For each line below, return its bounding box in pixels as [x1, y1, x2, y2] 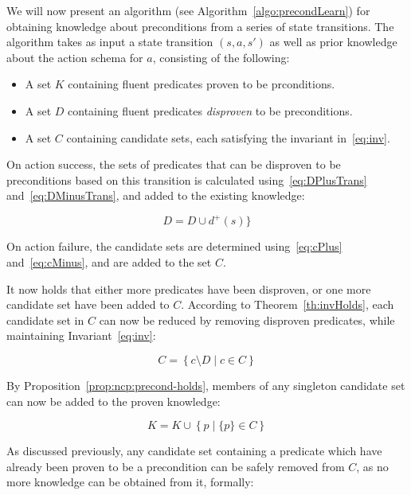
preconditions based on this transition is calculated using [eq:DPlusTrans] [6, 171, 367, 188]
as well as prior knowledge [269, 33, 397, 50]
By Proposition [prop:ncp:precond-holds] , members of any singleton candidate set [6, 377, 405, 393]
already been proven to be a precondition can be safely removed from [6, 458, 345, 474]
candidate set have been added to [6, 296, 170, 313]
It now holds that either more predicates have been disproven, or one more [6, 280, 371, 297]
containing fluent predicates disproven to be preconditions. [68, 102, 353, 119]
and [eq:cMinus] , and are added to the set [6, 254, 212, 271]
